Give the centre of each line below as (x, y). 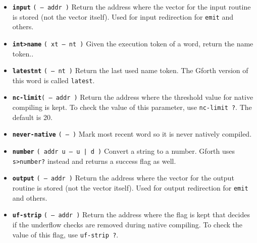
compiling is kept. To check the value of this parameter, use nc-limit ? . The (132, 107)
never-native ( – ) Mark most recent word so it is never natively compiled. (132, 134)
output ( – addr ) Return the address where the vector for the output (123, 178)
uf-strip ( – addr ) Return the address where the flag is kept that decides (131, 215)
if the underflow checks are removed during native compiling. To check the (127, 224)
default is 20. (32, 117)
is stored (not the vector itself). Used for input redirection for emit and (123, 16)
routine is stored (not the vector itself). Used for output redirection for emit (130, 188)
